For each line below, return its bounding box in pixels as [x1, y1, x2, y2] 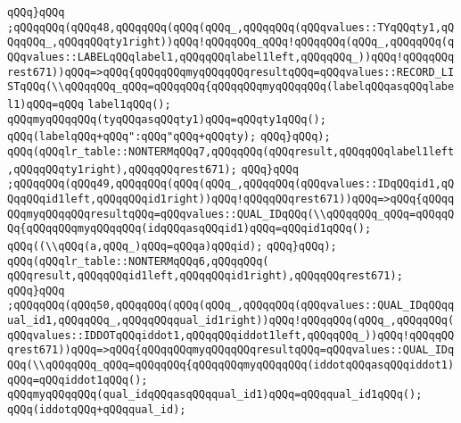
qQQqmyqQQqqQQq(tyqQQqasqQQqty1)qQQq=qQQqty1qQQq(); [7, 112, 326, 126]
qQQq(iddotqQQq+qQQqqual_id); [7, 403, 186, 417]
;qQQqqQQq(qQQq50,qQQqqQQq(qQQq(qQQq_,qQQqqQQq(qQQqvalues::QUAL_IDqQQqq [7, 299, 455, 312]
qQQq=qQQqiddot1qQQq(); [7, 373, 148, 386]
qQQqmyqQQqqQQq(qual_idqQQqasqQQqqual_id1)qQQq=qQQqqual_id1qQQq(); [7, 388, 423, 402]
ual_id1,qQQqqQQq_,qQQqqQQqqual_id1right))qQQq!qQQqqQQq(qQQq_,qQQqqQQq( [7, 314, 455, 328]
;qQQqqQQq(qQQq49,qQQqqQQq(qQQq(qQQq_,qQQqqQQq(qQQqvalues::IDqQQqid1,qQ [7, 178, 455, 191]
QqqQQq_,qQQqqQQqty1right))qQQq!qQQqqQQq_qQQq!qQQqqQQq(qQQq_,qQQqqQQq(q [7, 36, 455, 49]
